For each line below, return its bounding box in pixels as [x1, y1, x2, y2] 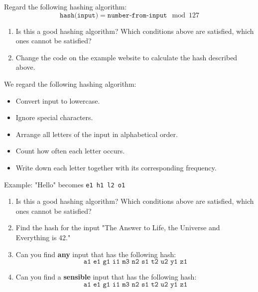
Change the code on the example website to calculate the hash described [15, 52, 238, 62]
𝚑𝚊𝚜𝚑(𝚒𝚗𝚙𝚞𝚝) [60, 11, 99, 19]
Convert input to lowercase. [15, 95, 100, 106]
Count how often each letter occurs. [15, 146, 125, 156]
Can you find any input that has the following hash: [15, 249, 176, 259]
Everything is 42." [15, 232, 71, 242]
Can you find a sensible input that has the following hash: [15, 272, 197, 282]
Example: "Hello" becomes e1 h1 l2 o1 [4, 179, 126, 189]
